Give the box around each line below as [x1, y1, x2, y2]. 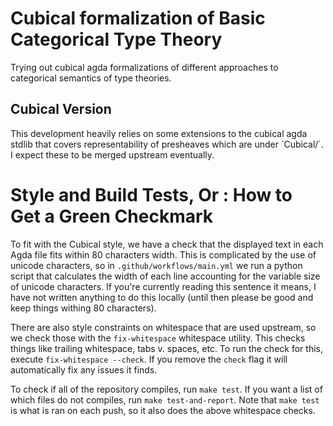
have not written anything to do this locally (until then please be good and [10, 291, 314, 303]
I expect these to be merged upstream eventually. [10, 148, 215, 161]
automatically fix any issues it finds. [10, 363, 158, 376]
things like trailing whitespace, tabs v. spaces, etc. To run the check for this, [10, 342, 323, 354]
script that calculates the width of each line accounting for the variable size [10, 270, 321, 282]
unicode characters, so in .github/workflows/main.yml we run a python [10, 259, 303, 271]
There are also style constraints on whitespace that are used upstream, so [10, 321, 317, 333]
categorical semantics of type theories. [10, 72, 172, 84]
